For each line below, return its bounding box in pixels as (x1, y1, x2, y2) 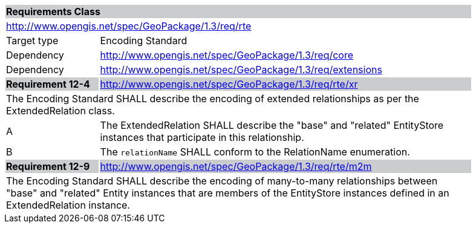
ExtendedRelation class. (6, 105, 115, 117)
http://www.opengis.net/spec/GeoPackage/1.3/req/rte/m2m (100, 160, 372, 172)
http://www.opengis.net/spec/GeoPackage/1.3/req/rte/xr (100, 78, 358, 90)
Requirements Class (6, 5, 100, 18)
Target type (6, 34, 59, 47)
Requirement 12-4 (6, 78, 90, 90)
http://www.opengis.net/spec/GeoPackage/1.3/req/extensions (100, 64, 382, 76)
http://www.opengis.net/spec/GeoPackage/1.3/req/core (100, 49, 354, 61)
